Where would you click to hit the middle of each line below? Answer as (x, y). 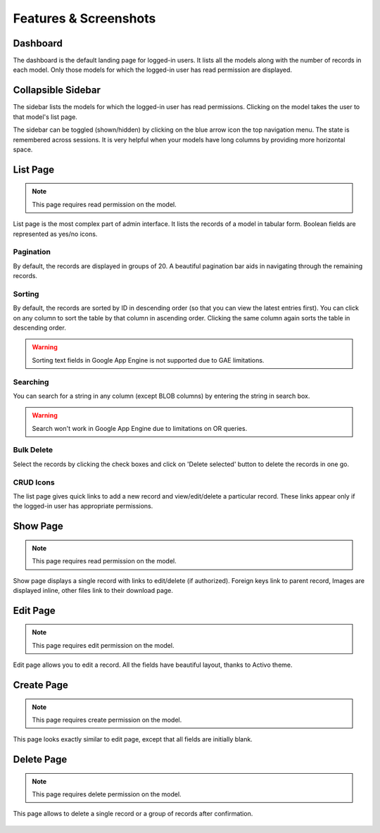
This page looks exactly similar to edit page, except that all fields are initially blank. (133, 739)
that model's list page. (45, 117)
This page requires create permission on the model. (107, 720)
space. (23, 149)
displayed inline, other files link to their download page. (93, 590)
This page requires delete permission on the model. (107, 794)
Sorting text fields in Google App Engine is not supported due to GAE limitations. (148, 360)
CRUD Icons (34, 482)
